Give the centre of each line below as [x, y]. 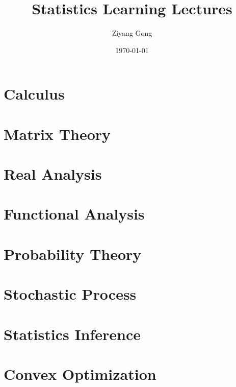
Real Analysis [53, 174]
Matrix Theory [57, 134]
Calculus [34, 94]
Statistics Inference [72, 334]
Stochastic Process [70, 294]
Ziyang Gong [132, 33]
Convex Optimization [80, 373]
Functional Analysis [74, 214]
